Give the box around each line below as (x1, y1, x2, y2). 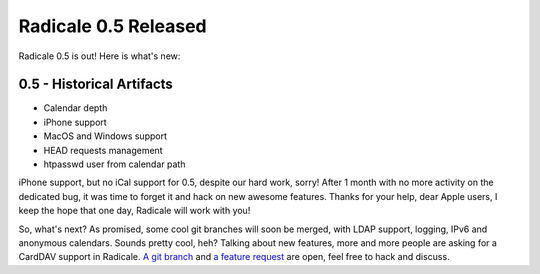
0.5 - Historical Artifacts (18, 76, 174, 93)
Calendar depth (43, 102, 108, 114)
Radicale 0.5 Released (18, 15, 207, 37)
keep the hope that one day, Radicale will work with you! (18, 205, 251, 217)
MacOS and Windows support (43, 130, 168, 142)
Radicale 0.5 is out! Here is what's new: (18, 50, 181, 62)
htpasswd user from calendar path (43, 158, 186, 170)
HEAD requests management (43, 144, 164, 156)
